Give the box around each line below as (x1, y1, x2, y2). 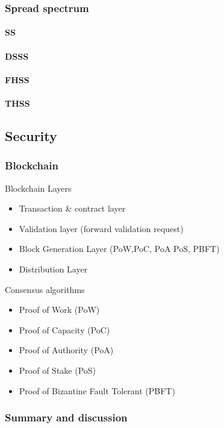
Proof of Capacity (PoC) (19, 323, 110, 336)
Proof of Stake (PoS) (19, 363, 96, 376)
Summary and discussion (5, 410, 128, 425)
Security (5, 126, 57, 145)
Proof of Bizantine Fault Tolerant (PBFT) (19, 384, 175, 397)
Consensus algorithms (5, 283, 85, 295)
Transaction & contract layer (19, 202, 126, 215)
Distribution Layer (19, 262, 88, 275)
